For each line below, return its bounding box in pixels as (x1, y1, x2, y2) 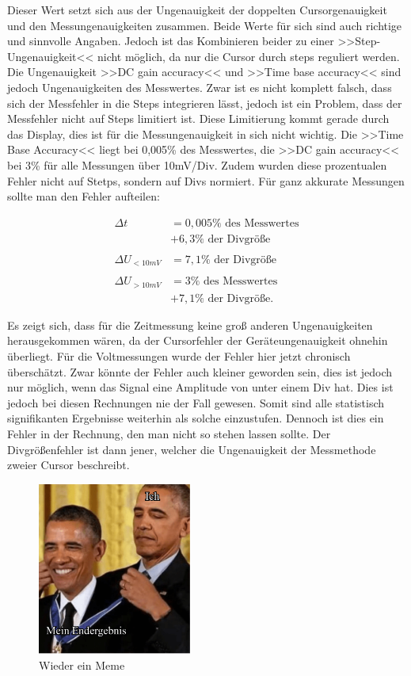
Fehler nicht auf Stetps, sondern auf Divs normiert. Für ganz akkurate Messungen (7, 172, 405, 189)
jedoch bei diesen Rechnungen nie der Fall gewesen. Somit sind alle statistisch (7, 394, 385, 411)
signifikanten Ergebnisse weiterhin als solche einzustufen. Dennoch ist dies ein (7, 410, 384, 426)
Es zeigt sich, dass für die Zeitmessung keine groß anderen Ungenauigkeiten (7, 316, 373, 333)
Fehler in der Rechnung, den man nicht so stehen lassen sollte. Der (7, 426, 331, 441)
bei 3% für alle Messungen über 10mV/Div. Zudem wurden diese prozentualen (7, 156, 387, 173)
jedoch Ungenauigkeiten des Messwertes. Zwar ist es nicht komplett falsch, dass (7, 78, 392, 95)
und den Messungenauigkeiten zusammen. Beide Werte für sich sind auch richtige (7, 17, 402, 33)
